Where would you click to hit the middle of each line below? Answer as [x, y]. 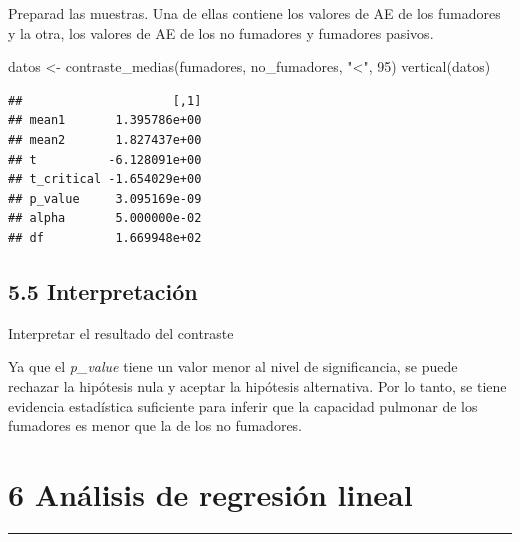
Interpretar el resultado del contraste [121, 332]
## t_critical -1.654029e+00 [105, 179]
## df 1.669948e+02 [105, 237]
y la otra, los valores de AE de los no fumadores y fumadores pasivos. [221, 32]
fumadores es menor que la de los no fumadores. [155, 425]
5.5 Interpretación [103, 290]
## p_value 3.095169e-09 [105, 198]
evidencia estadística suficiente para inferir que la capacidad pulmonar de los [243, 405]
